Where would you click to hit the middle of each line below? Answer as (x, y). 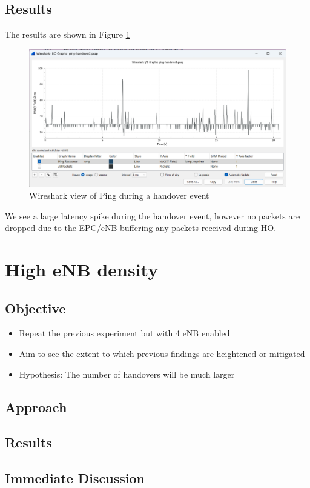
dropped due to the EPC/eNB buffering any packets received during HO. (141, 228)
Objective (35, 308)
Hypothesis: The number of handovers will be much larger (127, 374)
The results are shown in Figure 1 (68, 34)
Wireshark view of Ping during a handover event (119, 196)
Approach (36, 406)
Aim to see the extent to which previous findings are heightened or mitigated (162, 354)
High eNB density (82, 269)
